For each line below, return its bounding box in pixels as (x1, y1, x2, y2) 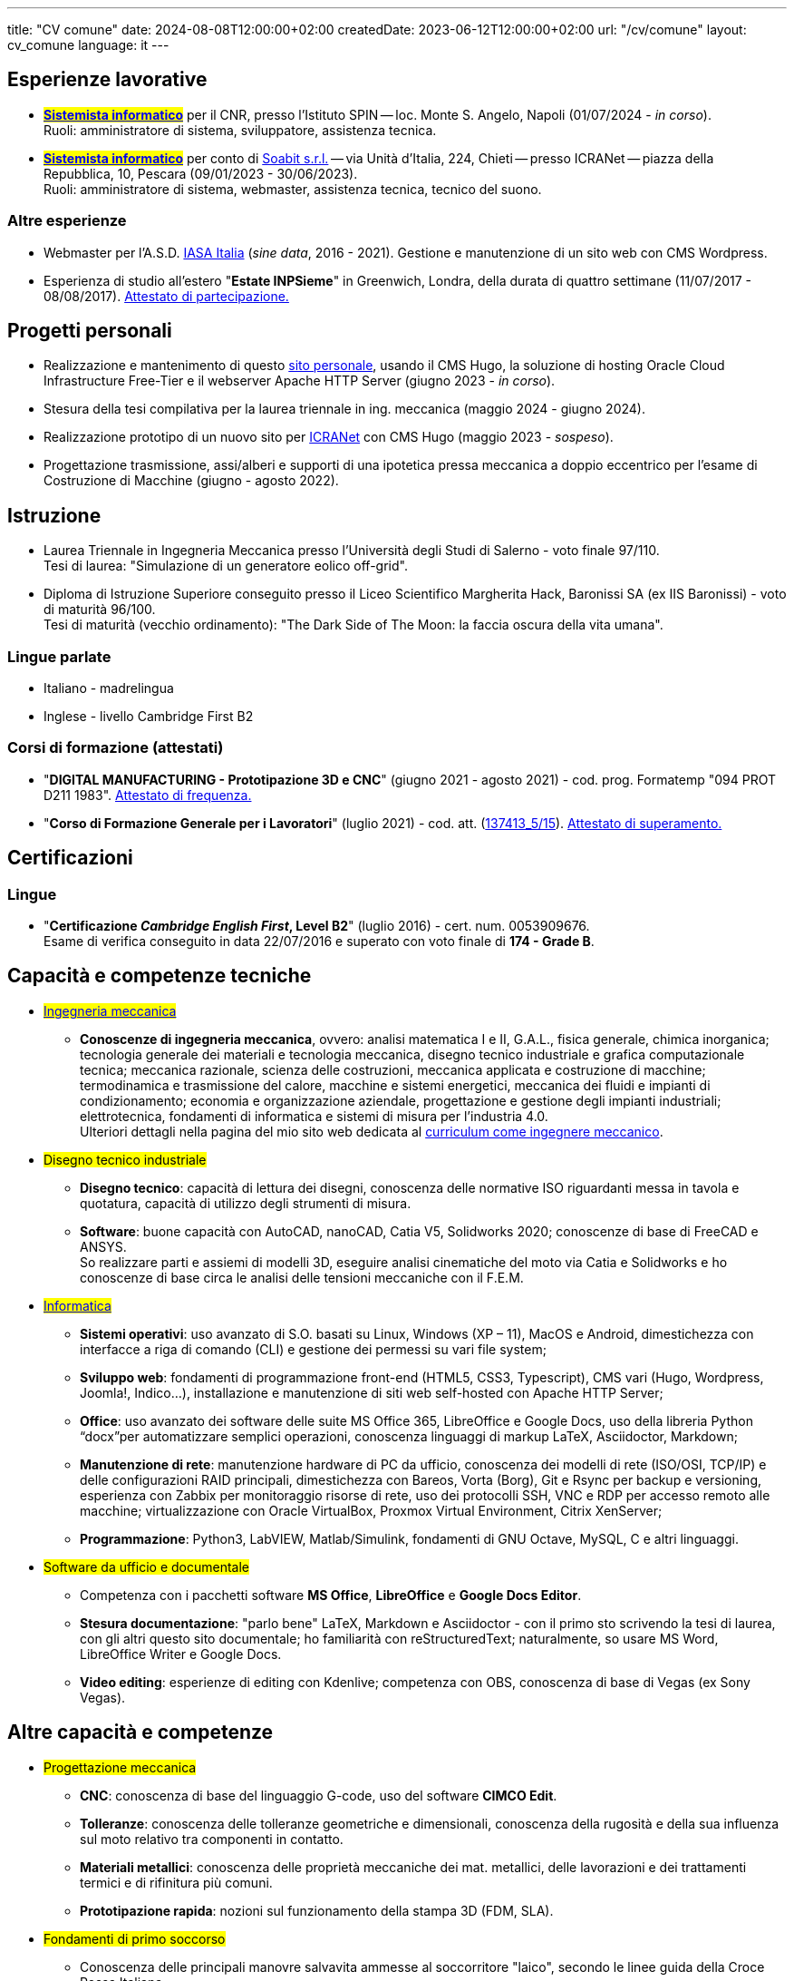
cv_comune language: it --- (7, 37, 169, 53)
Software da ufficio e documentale (44, 1558, 250, 1575)
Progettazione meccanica (44, 1759, 197, 1775)
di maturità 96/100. (44, 601, 156, 618)
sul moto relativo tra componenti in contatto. (80, 1830, 344, 1847)
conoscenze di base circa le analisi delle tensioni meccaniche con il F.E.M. (80, 1269, 524, 1285)
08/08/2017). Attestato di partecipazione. (44, 288, 289, 304)
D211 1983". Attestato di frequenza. (44, 786, 252, 803)
